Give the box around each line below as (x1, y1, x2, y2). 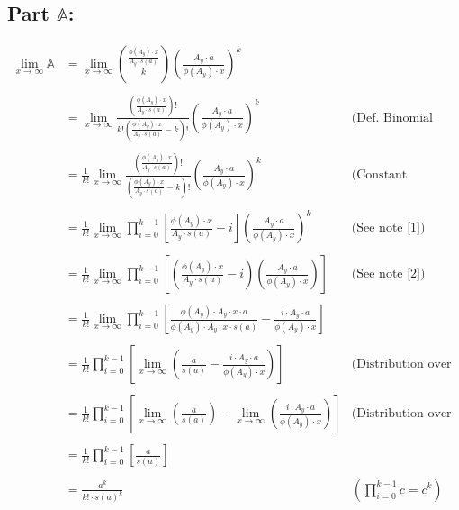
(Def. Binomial (351, 111, 433, 124)
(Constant (351, 168, 408, 182)
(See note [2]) (351, 268, 426, 281)
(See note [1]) (351, 222, 426, 235)
